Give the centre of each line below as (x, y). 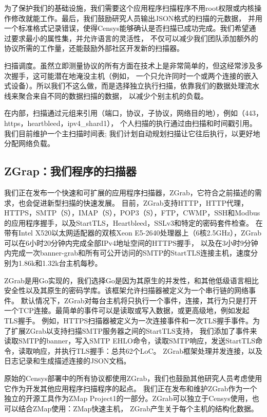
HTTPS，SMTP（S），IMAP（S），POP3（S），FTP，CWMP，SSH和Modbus (132, 213)
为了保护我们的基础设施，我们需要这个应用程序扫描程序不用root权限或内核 (129, 8)
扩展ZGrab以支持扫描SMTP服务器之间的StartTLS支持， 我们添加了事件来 (134, 330)
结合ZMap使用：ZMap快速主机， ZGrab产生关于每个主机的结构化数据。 (138, 408)
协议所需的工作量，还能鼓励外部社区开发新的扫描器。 (94, 48)
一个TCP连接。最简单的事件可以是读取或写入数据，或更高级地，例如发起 (127, 310)
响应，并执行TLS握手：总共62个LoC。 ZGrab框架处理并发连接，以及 (147, 350)
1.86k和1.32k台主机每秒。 (60, 263)
